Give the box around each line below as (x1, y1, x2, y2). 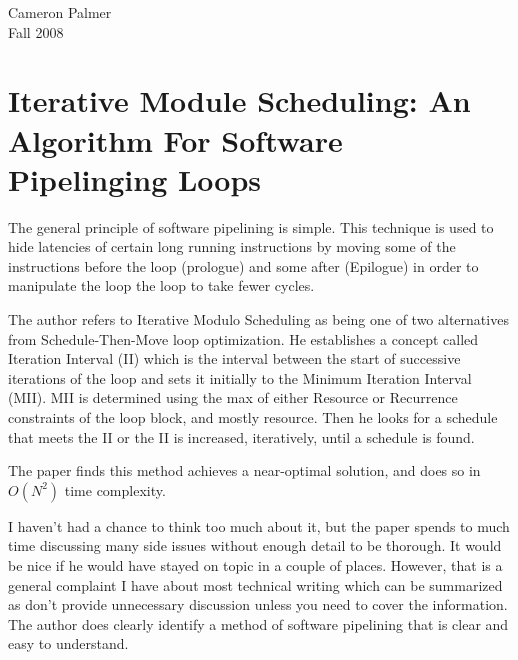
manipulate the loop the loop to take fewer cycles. (8, 275, 315, 296)
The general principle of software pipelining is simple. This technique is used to (8, 216, 494, 237)
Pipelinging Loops (8, 158, 262, 199)
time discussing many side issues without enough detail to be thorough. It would (8, 535, 502, 556)
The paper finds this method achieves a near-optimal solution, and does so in (8, 460, 481, 481)
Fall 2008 (8, 21, 64, 42)
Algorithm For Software (8, 119, 343, 160)
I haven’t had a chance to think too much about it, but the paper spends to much (8, 515, 510, 536)
